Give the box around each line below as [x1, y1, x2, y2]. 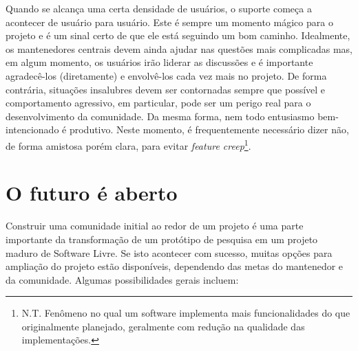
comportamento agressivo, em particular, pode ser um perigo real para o [6, 95, 311, 110]
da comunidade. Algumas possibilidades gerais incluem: [6, 272, 239, 286]
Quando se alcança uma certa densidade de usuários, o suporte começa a [6, 1, 312, 15]
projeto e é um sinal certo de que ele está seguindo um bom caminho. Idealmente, [6, 28, 350, 43]
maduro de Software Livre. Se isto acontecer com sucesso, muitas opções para [6, 245, 333, 260]
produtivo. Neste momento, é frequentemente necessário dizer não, [69, 122, 349, 137]
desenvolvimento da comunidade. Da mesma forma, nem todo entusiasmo [6, 109, 315, 123]
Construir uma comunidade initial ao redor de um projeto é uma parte [6, 218, 304, 233]
